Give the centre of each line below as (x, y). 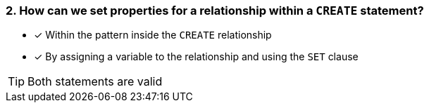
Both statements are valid (95, 82)
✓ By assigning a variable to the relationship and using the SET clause (196, 57)
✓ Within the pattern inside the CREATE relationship (153, 35)
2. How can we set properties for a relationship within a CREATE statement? (215, 11)
